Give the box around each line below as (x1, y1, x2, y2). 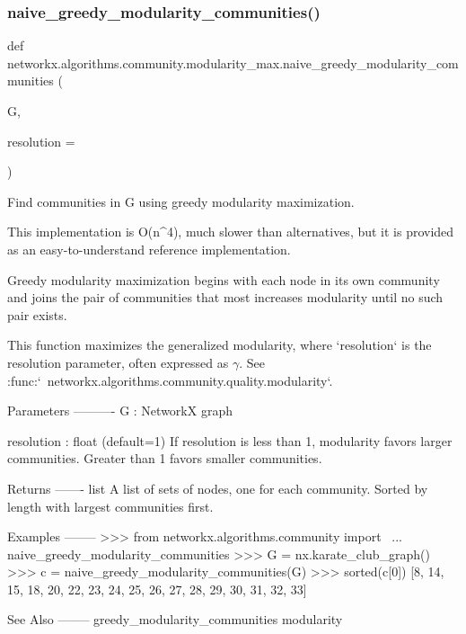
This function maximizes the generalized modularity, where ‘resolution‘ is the (7, 335, 432, 354)
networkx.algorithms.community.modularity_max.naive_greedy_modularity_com (7, 53, 459, 72)
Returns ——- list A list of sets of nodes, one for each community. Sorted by (7, 478, 428, 497)
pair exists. (7, 305, 67, 324)
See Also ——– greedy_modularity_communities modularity (7, 610, 343, 629)
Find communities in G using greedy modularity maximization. (7, 192, 355, 210)
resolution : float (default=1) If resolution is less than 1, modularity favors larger (7, 431, 453, 450)
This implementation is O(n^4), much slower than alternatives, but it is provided (7, 222, 454, 241)
